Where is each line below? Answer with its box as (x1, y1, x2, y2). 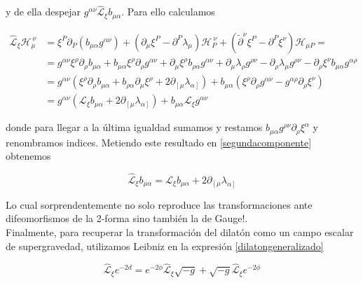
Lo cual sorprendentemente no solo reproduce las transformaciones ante (6, 197, 313, 212)
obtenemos (6, 149, 51, 163)
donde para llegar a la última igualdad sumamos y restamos (6, 120, 263, 134)
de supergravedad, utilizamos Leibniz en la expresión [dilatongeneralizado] (6, 238, 324, 253)
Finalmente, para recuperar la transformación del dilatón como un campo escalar (6, 225, 354, 239)
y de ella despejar (6, 4, 81, 19)
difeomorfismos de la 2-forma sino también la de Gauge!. (6, 211, 248, 226)
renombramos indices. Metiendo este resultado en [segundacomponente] (6, 134, 312, 149)
